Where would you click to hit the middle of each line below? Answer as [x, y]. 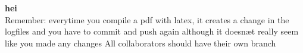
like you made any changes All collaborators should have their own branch [140, 43]
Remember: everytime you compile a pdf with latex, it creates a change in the [147, 19]
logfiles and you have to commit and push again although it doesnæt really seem [152, 31]
